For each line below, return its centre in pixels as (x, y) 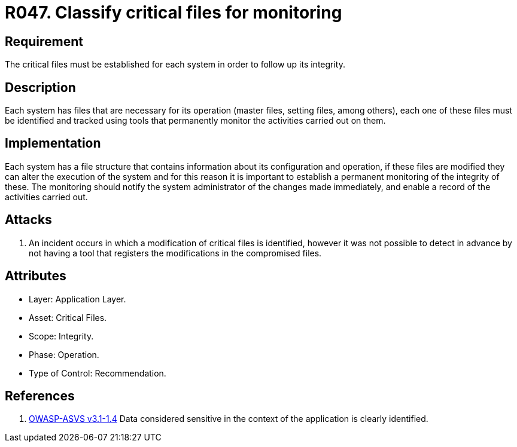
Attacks (28, 220)
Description (40, 87)
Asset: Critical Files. (68, 317)
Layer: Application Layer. (77, 299)
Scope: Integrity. (61, 336)
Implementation (53, 143)
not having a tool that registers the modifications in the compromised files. (175, 253)
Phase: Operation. (64, 354)
